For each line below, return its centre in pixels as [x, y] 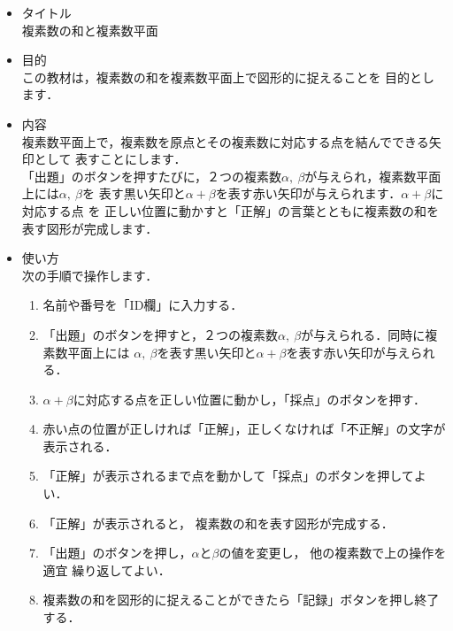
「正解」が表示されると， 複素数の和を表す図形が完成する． [218, 523]
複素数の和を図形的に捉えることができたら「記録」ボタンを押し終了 [241, 600]
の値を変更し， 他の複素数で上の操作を [333, 553]
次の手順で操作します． [90, 275]
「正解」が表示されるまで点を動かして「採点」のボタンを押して [228, 476]
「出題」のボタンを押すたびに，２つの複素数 [152, 176]
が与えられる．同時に [363, 334]
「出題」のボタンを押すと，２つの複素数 [161, 334]
